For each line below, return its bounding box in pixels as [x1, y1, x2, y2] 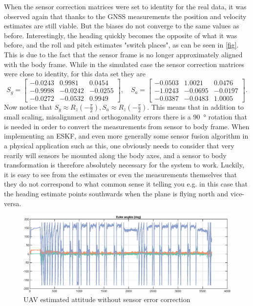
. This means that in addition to [147, 101, 244, 112]
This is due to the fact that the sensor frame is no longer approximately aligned [4, 49, 243, 59]
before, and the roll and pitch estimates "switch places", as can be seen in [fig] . [4, 40, 239, 50]
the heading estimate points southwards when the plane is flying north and [4, 188, 228, 199]
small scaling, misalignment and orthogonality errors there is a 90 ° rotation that [4, 112, 247, 122]
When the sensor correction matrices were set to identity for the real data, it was [4, 1, 247, 11]
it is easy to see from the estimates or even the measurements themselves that [4, 169, 237, 179]
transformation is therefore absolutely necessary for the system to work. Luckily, [4, 160, 244, 170]
